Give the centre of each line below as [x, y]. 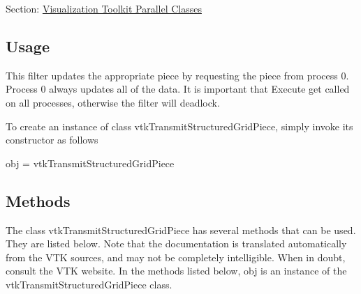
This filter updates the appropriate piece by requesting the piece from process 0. [177, 75]
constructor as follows [52, 140]
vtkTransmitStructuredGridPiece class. [89, 284]
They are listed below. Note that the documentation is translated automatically [176, 243]
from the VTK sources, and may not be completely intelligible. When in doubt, [176, 257]
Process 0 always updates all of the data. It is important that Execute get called [178, 89]
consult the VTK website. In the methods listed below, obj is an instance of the [176, 271]
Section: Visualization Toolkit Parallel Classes [104, 8]
